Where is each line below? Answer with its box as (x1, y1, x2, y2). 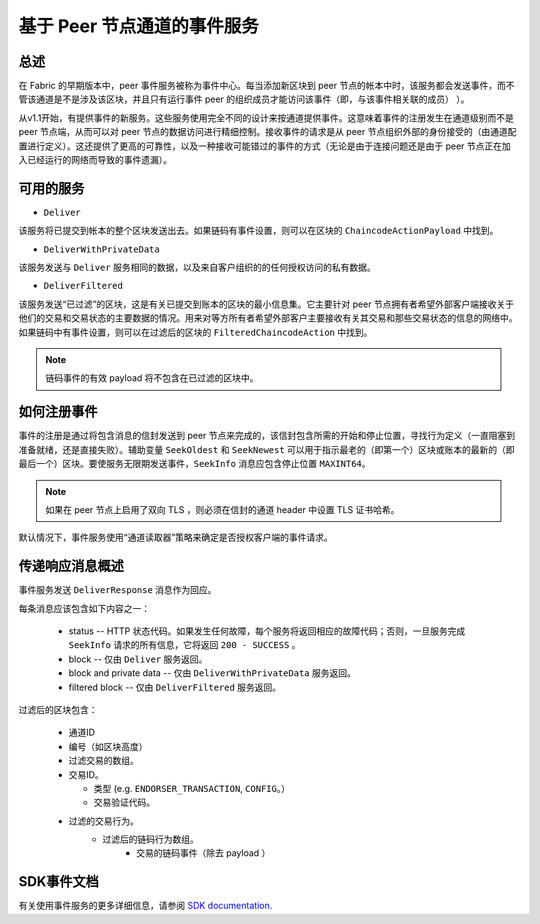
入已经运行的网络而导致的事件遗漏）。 (18, 154, 172, 166)
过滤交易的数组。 (68, 755, 139, 767)
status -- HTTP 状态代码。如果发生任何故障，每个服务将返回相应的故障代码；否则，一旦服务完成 (68, 625, 466, 637)
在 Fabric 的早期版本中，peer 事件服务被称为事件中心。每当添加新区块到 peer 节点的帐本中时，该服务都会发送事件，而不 (18, 80, 515, 92)
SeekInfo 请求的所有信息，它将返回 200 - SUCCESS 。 (68, 639, 301, 651)
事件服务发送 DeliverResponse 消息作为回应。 (18, 584, 217, 596)
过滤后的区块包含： (18, 703, 98, 715)
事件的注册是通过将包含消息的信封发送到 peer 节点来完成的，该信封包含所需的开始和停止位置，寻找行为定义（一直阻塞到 (18, 430, 516, 442)
